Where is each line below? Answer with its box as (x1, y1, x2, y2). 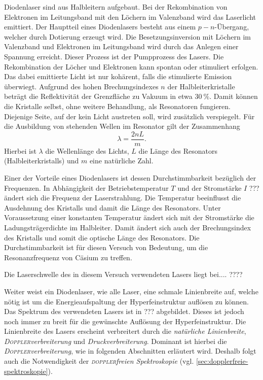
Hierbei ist (4, 145, 36, 156)
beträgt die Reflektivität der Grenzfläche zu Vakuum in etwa (4, 91, 193, 101)
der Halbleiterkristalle (167, 81, 235, 91)
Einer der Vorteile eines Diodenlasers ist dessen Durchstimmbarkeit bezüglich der (4, 172, 256, 183)
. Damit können (209, 91, 258, 101)
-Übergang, (214, 21, 249, 32)
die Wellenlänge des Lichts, (45, 145, 129, 156)
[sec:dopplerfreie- (196, 356, 248, 366)
